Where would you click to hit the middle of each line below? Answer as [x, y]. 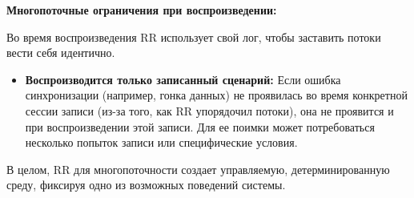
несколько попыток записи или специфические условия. [161, 142]
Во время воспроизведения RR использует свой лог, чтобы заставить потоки [194, 36]
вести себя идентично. [61, 53]
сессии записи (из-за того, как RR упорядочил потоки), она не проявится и [209, 110]
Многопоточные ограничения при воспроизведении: [142, 10]
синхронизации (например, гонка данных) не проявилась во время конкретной [216, 95]
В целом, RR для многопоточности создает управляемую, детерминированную [198, 169]
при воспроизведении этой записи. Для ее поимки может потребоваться [200, 126]
